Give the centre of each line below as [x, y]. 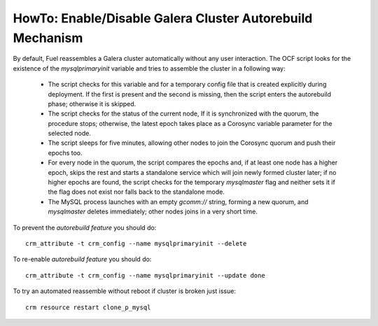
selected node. [69, 134]
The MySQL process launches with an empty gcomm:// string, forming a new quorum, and [178, 201]
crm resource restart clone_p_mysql [88, 307]
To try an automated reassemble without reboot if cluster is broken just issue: [124, 291]
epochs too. [65, 153]
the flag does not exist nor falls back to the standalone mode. [136, 192]
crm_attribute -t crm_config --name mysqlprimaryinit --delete [136, 243]
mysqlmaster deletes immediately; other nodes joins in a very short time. [153, 212]
